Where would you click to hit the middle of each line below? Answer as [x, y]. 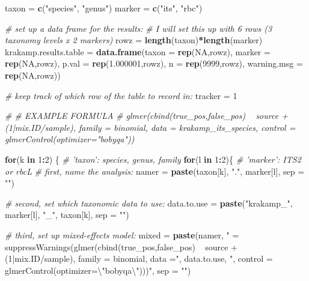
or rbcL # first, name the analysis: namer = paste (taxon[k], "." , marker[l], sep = [155, 171]
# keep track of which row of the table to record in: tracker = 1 [121, 95]
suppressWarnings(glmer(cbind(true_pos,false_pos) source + [121, 246]
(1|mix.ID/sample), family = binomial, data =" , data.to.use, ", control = [139, 258]
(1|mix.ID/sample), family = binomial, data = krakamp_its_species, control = [150, 127]
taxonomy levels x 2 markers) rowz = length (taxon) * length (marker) [134, 40]
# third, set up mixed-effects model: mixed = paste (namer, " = [122, 234]
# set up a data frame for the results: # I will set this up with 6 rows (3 [139, 28]
